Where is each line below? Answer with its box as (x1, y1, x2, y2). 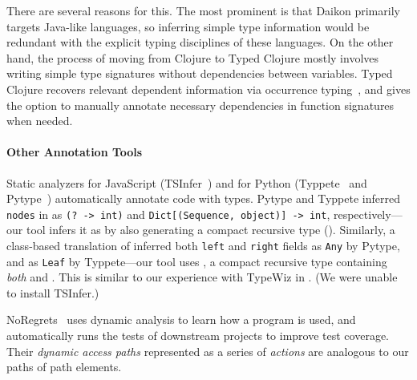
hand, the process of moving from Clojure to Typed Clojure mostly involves (6, 49, 379, 66)
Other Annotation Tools (6, 144, 143, 160)
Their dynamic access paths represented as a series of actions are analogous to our (6, 342, 409, 359)
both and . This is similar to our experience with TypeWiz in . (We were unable (6, 269, 398, 285)
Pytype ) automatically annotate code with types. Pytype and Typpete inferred (6, 190, 400, 207)
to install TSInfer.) (6, 284, 99, 301)
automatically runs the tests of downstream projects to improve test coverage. (6, 327, 389, 344)
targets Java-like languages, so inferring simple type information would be (6, 18, 370, 34)
